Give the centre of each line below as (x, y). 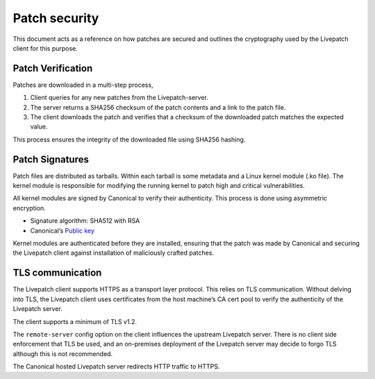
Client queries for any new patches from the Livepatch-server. (119, 98)
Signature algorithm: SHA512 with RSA (85, 221)
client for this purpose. (45, 48)
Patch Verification (53, 68)
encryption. (30, 208)
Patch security (56, 18)
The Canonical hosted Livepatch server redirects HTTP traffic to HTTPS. (116, 367)
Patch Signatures (51, 159)
